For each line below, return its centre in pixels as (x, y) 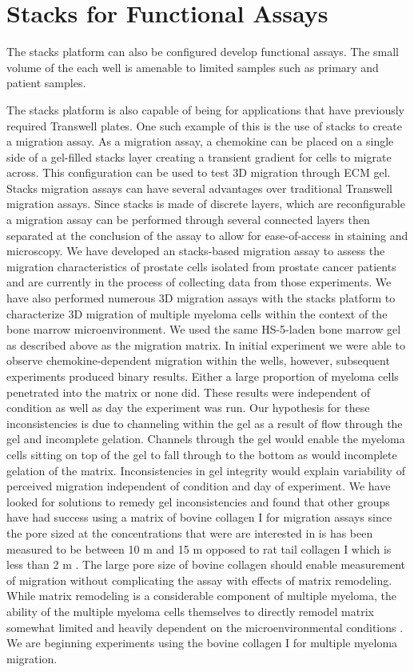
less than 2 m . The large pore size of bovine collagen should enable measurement (206, 564)
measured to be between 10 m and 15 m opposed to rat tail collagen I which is (199, 548)
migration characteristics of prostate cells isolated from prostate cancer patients (201, 266)
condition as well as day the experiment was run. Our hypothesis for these (188, 408)
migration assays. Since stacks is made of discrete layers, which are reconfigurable (206, 204)
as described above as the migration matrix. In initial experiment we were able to (206, 344)
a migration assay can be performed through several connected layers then (188, 220)
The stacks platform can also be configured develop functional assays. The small (203, 52)
